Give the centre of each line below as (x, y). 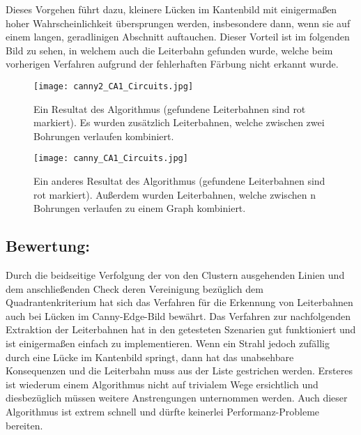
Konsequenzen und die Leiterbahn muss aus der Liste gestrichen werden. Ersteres (179, 371)
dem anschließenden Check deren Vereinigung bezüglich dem (135, 288)
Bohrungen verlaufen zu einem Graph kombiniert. (140, 208)
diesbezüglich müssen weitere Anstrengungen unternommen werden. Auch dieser (177, 398)
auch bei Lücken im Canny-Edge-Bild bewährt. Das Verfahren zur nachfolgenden (178, 315)
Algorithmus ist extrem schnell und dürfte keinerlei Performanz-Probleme (163, 411)
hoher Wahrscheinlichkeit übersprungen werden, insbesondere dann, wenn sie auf (178, 23)
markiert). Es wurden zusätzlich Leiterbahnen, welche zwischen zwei (179, 122)
